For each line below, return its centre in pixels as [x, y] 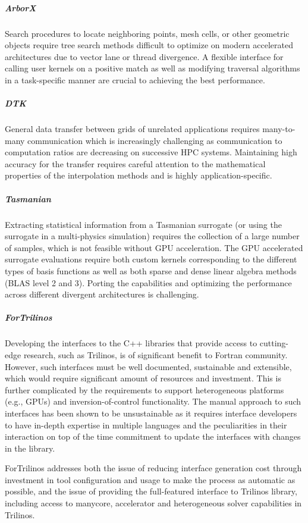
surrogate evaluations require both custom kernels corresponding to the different [151, 259]
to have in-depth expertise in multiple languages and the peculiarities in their [146, 425]
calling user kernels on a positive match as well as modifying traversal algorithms [153, 68]
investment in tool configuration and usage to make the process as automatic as [150, 479]
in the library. [30, 448]
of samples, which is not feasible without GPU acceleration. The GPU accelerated [154, 247]
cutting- [274, 343]
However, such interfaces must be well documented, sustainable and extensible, [148, 366]
